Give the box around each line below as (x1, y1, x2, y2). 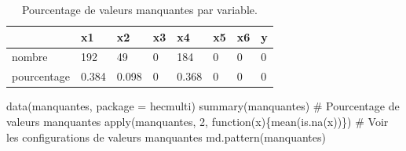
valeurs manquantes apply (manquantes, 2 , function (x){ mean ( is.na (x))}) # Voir (6, 113, 389, 129)
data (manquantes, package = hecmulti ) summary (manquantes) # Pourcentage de (6, 98, 400, 114)
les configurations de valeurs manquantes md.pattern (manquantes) (6, 128, 326, 145)
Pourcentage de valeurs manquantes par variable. (21, 2, 258, 17)
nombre (12, 49, 48, 65)
